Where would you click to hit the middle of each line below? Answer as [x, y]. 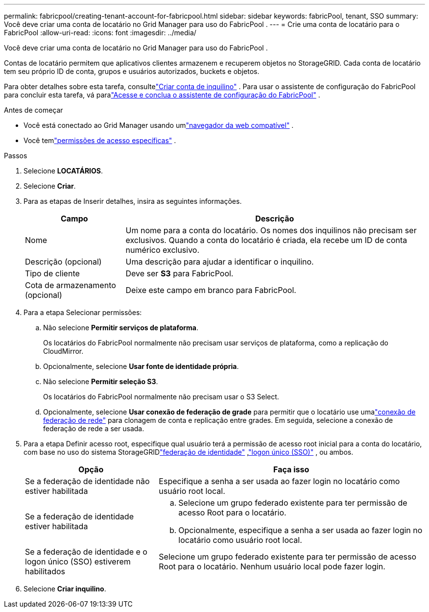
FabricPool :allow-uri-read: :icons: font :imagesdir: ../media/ [100, 33]
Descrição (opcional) [63, 262]
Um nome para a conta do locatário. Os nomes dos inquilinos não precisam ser [271, 230]
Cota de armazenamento [71, 285]
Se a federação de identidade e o [86, 552]
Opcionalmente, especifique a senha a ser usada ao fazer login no [300, 530]
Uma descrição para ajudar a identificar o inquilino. [220, 262]
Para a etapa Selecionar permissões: [83, 312]
